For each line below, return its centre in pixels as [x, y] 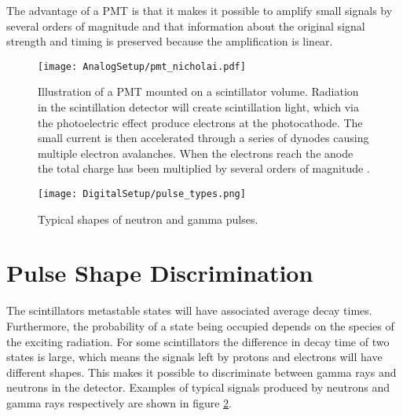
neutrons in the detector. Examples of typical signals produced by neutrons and [198, 387]
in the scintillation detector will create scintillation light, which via [198, 107]
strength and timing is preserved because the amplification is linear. [170, 41]
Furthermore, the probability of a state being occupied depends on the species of [200, 325]
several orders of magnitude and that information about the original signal [186, 26]
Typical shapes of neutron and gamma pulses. [148, 219]
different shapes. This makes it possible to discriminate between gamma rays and [201, 372]
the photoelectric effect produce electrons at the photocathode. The [200, 122]
